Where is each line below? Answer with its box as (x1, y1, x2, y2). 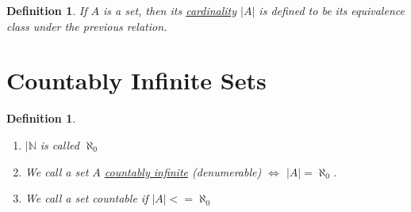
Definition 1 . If (6, 2, 87, 18)
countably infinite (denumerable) (104, 163, 262, 180)
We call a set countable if (25, 190, 148, 206)
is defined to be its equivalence (259, 2, 405, 18)
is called (40, 136, 79, 153)
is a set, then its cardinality (103, 2, 237, 18)
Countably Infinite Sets (6, 64, 267, 97)
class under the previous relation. (6, 17, 167, 34)
